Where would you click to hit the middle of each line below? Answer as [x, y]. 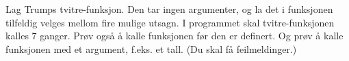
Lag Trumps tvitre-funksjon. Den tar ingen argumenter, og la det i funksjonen [169, 9]
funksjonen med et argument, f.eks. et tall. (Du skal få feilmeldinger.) [151, 48]
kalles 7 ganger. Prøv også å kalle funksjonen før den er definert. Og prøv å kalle [174, 36]
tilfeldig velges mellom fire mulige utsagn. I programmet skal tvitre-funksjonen [170, 22]
